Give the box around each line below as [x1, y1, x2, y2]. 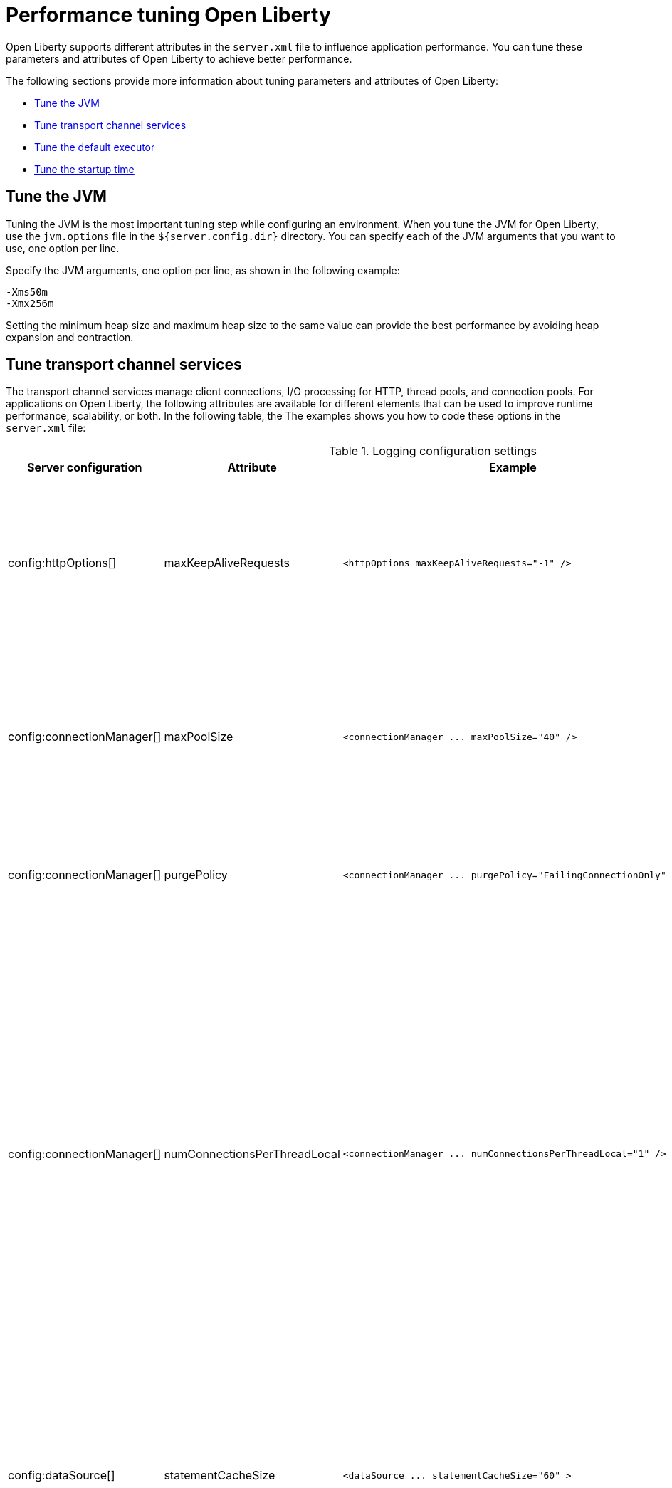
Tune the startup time [34, 162, 135, 175]
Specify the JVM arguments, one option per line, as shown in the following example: [6, 264, 400, 276]
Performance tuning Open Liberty [6, 3, 331, 27]
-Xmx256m [6, 297, 54, 309]
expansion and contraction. [6, 331, 134, 343]
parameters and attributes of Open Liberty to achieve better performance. [6, 52, 352, 65]
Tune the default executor [34, 140, 155, 153]
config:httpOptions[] [8, 556, 117, 571]
